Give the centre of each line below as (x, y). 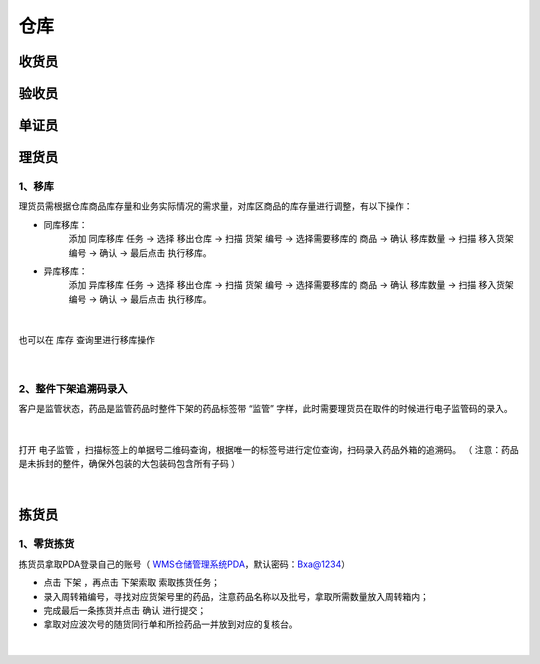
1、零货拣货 (46, 544)
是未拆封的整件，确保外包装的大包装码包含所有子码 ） (129, 464)
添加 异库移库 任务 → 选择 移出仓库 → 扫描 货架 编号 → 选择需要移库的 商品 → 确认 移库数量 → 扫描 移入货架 (291, 285)
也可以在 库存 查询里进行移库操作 (86, 340)
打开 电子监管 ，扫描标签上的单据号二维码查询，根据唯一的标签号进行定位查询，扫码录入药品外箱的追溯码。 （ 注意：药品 (268, 449)
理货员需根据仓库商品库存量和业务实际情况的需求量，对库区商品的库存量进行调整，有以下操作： (215, 206)
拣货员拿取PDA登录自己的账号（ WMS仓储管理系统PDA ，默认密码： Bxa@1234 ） (184, 564)
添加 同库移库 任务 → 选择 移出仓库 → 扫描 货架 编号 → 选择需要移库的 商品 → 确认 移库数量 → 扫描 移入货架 (291, 239)
